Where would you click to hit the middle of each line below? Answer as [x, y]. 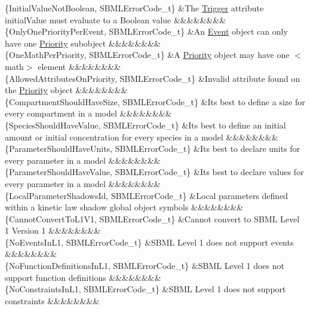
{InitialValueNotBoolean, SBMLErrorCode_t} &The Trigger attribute [134, 8]
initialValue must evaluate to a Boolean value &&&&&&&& [116, 19]
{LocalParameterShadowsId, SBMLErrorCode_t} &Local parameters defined [147, 195]
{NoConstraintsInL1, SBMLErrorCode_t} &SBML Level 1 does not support [145, 289]
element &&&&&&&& [79, 66]
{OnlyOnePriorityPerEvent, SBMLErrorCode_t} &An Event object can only [146, 31]
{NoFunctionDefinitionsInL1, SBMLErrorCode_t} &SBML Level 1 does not [145, 266]
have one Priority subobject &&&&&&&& [83, 43]
